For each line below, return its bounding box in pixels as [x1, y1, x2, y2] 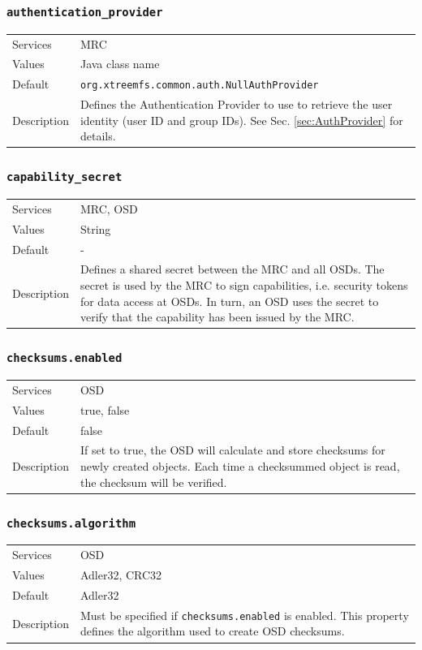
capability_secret [6, 170, 123, 184]
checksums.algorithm [6, 516, 136, 530]
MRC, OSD [80, 200, 138, 217]
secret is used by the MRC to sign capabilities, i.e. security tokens [80, 277, 408, 294]
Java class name [80, 55, 160, 72]
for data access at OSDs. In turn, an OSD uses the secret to [80, 292, 379, 309]
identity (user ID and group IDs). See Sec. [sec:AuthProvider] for [80, 111, 403, 128]
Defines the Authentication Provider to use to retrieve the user [80, 96, 393, 113]
